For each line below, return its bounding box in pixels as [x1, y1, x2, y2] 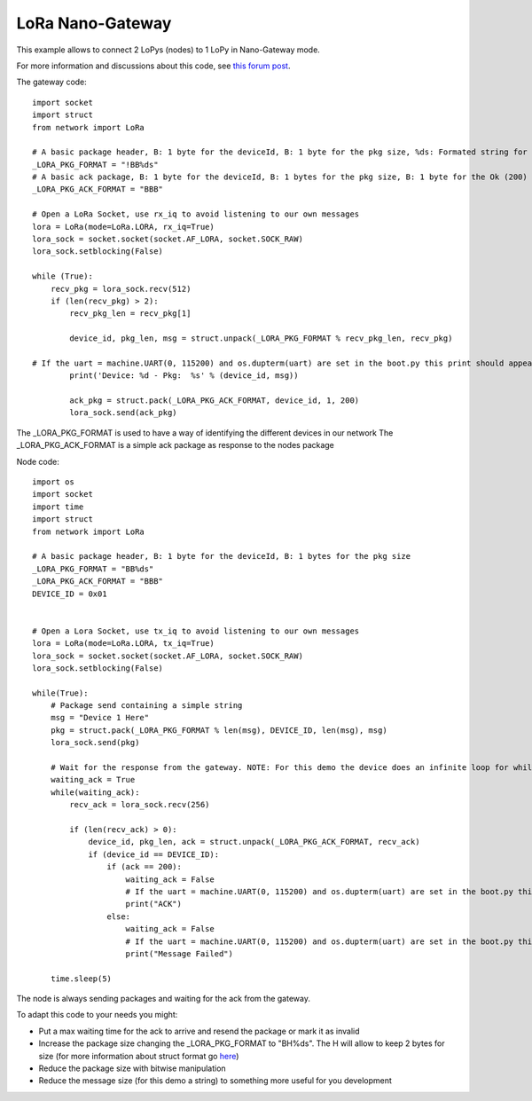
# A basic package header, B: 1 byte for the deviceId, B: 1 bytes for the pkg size [32, 551, 411, 562]
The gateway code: [16, 76, 88, 88]
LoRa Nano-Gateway [16, 13, 172, 33]
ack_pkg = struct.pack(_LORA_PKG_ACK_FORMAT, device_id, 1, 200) [69, 396, 360, 405]
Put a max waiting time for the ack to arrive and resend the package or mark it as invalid [38, 1026, 360, 1036]
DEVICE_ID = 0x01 [32, 588, 107, 599]
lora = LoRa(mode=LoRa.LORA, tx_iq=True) [32, 639, 215, 649]
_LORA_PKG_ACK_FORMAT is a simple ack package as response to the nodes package [16, 440, 334, 451]
